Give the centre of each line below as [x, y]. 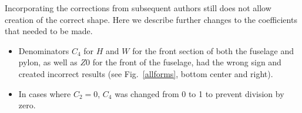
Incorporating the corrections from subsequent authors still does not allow [138, 8]
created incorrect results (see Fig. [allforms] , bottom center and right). [146, 73]
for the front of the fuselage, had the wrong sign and [187, 62]
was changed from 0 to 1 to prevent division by [199, 93]
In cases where [45, 93]
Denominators [44, 50]
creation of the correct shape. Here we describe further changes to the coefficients [151, 19]
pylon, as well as [48, 62]
